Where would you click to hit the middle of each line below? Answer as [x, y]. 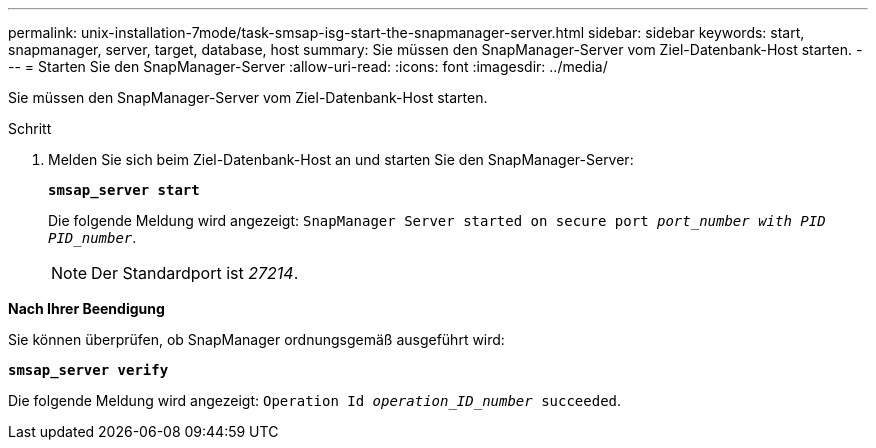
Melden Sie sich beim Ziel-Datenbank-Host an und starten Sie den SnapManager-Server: [341, 159]
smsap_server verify [88, 370]
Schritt [30, 128]
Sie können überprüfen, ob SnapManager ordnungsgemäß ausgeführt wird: [256, 339]
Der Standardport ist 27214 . [195, 273]
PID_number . [92, 237]
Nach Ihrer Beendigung [86, 308]
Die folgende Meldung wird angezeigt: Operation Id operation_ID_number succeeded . [315, 400]
